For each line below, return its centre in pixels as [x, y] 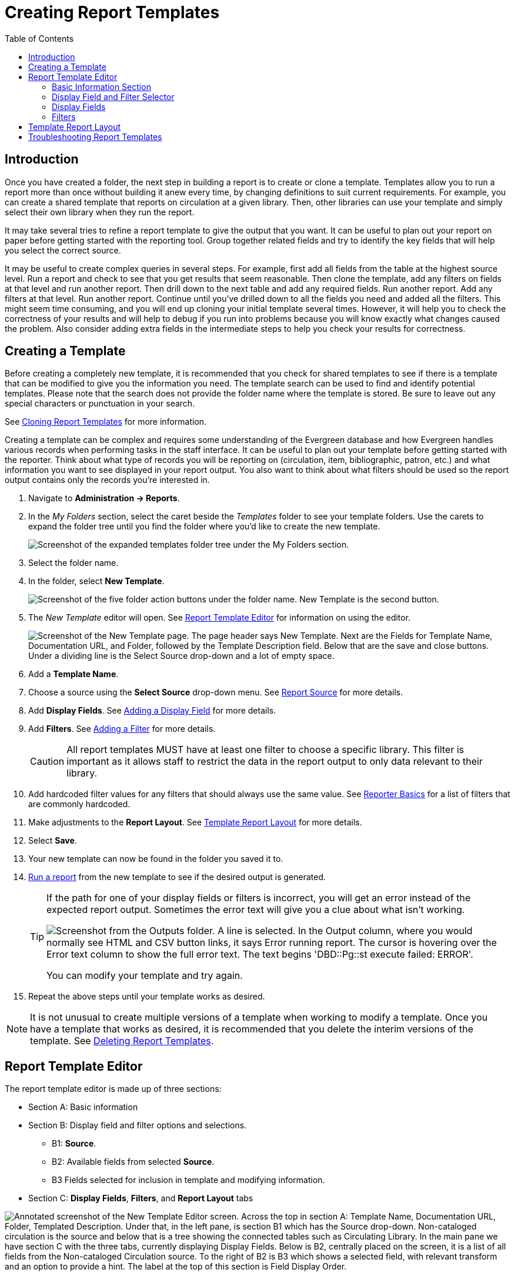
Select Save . [53, 841]
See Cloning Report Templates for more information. [106, 422]
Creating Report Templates [112, 12]
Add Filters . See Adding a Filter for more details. [122, 729]
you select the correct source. [63, 250]
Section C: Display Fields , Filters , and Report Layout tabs [141, 1198]
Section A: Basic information [83, 1107]
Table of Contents [39, 38]
